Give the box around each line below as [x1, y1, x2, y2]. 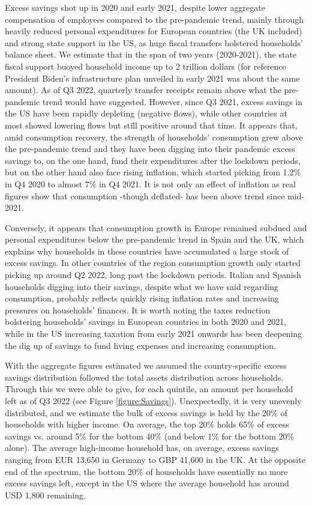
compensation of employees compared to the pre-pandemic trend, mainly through [5, 13, 304, 25]
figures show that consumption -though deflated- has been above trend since [5, 189, 285, 202]
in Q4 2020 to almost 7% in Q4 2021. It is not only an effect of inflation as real [5, 177, 296, 190]
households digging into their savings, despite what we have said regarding [5, 280, 278, 292]
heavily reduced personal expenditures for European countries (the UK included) [5, 25, 302, 37]
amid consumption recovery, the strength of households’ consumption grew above [5, 130, 303, 143]
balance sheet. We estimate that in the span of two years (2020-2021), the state [5, 48, 297, 61]
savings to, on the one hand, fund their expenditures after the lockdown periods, [5, 154, 301, 166]
